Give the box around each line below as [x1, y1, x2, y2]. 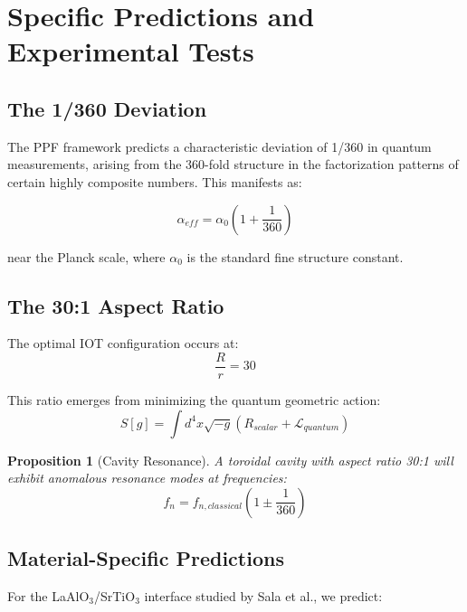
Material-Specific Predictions [7, 544, 284, 572]
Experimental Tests [7, 33, 254, 70]
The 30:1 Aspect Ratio [7, 291, 224, 319]
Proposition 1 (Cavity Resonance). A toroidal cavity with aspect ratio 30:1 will [7, 450, 453, 469]
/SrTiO [93, 586, 136, 605]
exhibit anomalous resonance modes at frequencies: [7, 468, 287, 487]
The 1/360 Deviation [7, 94, 207, 122]
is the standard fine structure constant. [186, 247, 404, 266]
